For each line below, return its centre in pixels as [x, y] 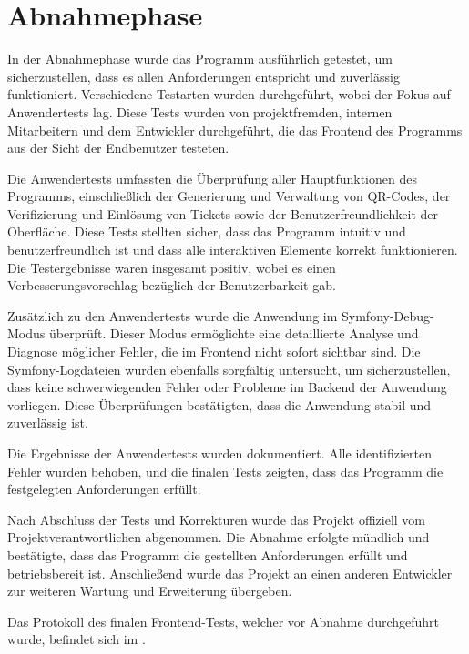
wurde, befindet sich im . [76, 639]
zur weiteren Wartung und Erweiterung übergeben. [150, 591]
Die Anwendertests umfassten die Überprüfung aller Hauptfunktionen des [212, 178]
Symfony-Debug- [388, 315]
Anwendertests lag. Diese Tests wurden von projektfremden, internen [200, 111]
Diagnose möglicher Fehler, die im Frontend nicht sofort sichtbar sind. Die [214, 352]
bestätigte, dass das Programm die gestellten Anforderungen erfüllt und [208, 554]
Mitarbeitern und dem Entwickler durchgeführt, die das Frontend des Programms [235, 130]
